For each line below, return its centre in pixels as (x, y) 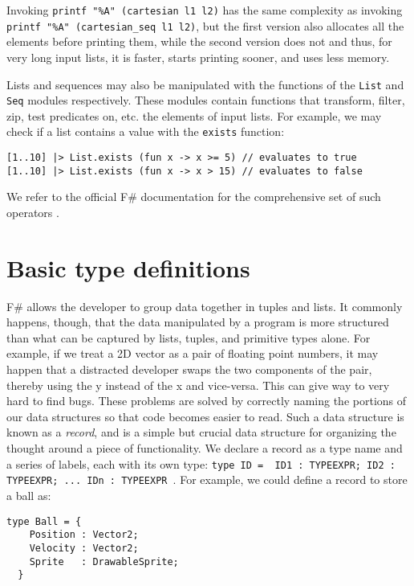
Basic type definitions (128, 267)
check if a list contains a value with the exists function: (146, 131)
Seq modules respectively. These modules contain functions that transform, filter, (206, 100)
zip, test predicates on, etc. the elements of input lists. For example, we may (194, 115)
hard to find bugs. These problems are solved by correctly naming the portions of (207, 401)
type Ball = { (44, 521)
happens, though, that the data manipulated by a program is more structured (198, 322)
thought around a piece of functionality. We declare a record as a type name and (205, 448)
